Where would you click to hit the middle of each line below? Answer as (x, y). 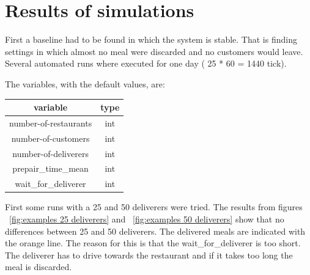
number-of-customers (50, 138)
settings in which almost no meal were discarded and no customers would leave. (154, 51)
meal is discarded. (39, 267)
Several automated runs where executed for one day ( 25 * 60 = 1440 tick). (146, 63)
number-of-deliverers (50, 153)
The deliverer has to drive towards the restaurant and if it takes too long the (149, 255)
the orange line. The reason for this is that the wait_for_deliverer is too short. (153, 243)
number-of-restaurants (51, 123)
